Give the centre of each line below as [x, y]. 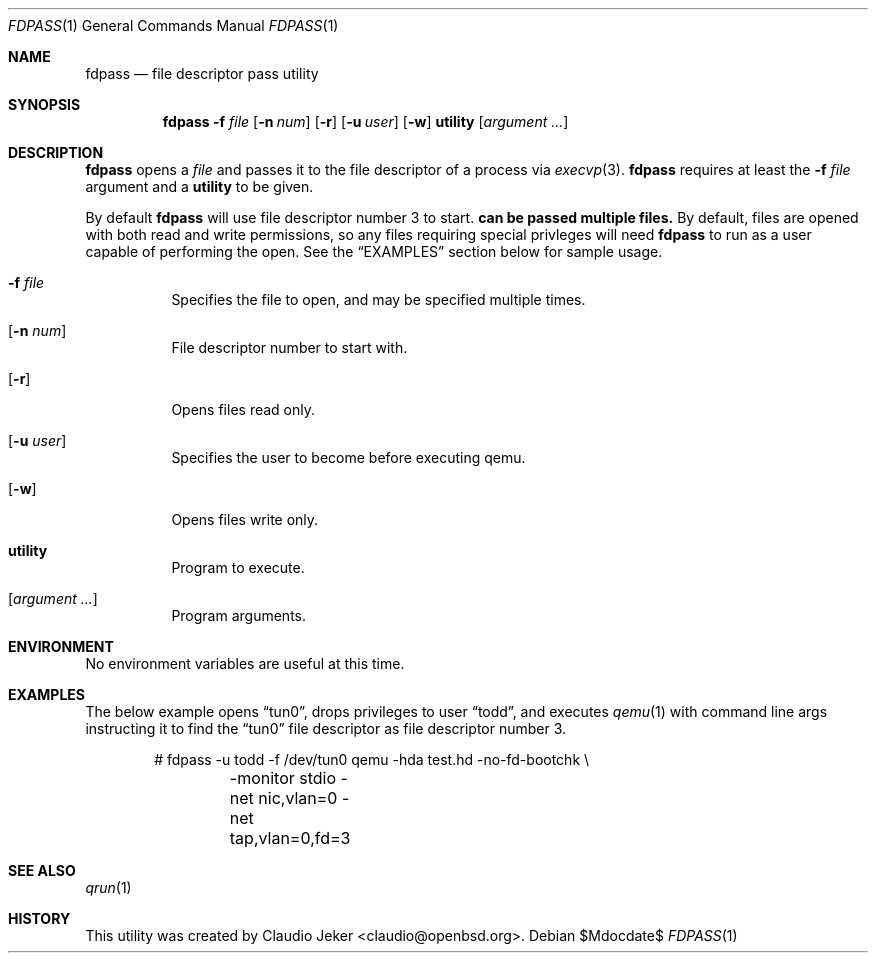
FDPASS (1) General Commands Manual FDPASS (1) [173, 25]
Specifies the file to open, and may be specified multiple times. [378, 299]
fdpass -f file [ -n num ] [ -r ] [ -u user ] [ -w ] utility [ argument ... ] [365, 121]
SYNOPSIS [44, 104]
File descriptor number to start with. [289, 347]
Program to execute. [238, 567]
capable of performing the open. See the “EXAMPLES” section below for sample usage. [374, 251]
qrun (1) [108, 887]
